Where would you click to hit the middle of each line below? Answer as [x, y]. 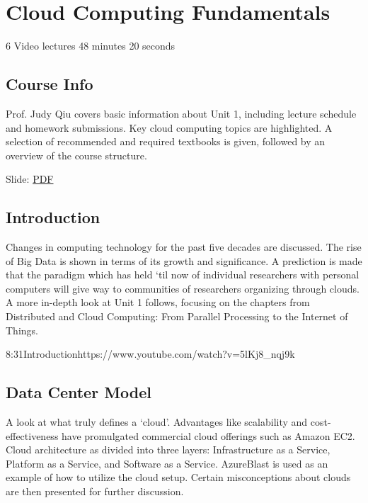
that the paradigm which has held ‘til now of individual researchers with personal [183, 275]
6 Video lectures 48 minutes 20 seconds [91, 46]
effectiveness [32, 435]
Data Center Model [79, 392]
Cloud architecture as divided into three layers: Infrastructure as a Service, [168, 450]
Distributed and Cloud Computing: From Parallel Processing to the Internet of [177, 316]
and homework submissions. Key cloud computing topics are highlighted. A [169, 127]
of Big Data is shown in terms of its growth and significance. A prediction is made [184, 260]
